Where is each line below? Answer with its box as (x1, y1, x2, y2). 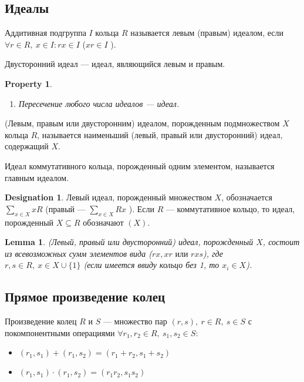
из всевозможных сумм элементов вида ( (5, 247, 152, 259)
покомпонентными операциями (5, 326, 115, 339)
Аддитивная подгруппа (5, 26, 86, 39)
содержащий (5, 140, 49, 152)
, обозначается (221, 191, 272, 203)
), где (203, 247, 223, 259)
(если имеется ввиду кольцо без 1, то (83, 259, 219, 271)
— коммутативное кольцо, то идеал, (165, 202, 295, 215)
